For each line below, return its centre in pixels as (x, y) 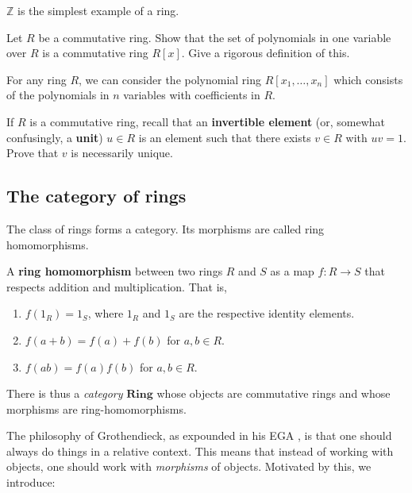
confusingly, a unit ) (55, 137)
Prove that (33, 153)
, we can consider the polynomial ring (170, 79)
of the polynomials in (58, 95)
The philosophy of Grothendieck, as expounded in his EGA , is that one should (199, 435)
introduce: (31, 482)
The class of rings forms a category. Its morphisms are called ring (166, 228)
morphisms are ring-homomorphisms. (96, 408)
